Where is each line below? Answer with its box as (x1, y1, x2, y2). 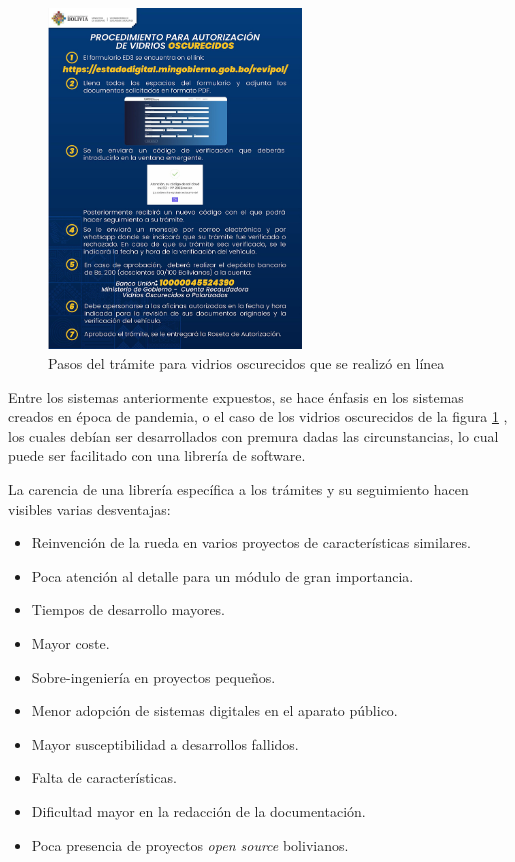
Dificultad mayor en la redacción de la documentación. (31, 800, 366, 821)
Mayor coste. (31, 632, 110, 653)
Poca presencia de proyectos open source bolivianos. (31, 834, 349, 855)
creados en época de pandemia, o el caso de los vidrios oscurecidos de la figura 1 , (8, 406, 508, 427)
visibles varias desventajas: (8, 498, 171, 519)
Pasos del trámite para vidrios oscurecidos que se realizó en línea (48, 353, 445, 374)
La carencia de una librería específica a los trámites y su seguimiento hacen (8, 479, 469, 500)
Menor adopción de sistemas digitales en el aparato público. (31, 700, 398, 721)
